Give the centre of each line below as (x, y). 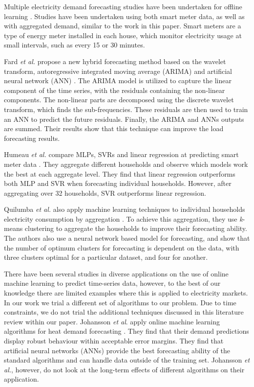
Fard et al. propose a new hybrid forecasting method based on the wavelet (115, 61)
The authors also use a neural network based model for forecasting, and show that (127, 238)
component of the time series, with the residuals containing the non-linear (115, 90)
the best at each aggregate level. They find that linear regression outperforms (120, 173)
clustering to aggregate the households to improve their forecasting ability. (136, 228)
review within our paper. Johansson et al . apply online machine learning (112, 321)
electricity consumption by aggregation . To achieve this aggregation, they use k (123, 218)
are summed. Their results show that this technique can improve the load (114, 128)
